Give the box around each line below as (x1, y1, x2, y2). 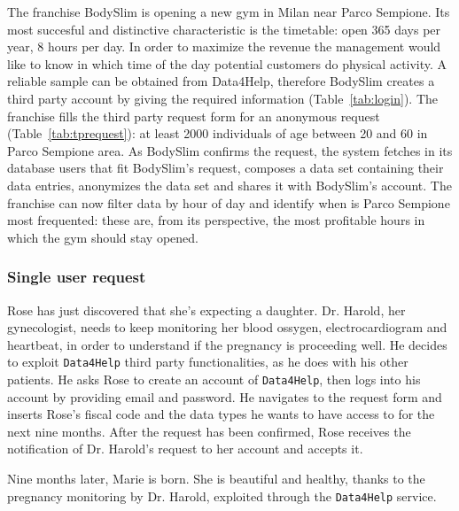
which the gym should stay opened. (7, 228, 198, 246)
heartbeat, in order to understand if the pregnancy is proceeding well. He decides (7, 335, 447, 353)
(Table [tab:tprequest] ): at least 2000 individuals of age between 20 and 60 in (7, 124, 428, 143)
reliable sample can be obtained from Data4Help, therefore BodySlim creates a (7, 72, 435, 90)
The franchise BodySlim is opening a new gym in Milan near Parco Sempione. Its (7, 3, 450, 20)
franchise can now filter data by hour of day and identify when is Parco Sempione (7, 193, 450, 212)
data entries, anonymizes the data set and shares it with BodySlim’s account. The (7, 175, 452, 194)
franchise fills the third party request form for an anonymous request (7, 106, 380, 125)
